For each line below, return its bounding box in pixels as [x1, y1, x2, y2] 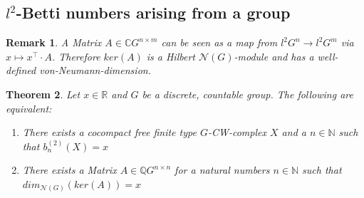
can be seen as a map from [161, 35, 278, 50]
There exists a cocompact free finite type [22, 125, 197, 140]
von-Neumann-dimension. [39, 63, 151, 78]
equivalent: [6, 100, 52, 115]
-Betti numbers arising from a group [16, 1, 291, 24]
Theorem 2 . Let [6, 86, 80, 101]
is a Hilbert [146, 48, 195, 63]
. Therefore [51, 48, 100, 63]
